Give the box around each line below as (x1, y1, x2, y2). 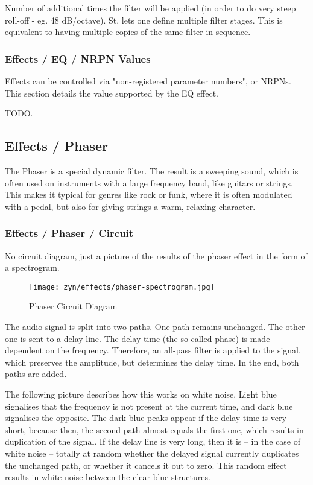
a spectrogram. (5, 261, 60, 274)
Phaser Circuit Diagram (29, 300, 118, 312)
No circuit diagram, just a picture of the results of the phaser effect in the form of (5, 249, 308, 262)
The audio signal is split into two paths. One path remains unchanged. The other (5, 320, 305, 333)
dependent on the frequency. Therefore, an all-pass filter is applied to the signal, (5, 344, 301, 357)
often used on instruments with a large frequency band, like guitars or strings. (5, 176, 293, 189)
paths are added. (5, 367, 67, 380)
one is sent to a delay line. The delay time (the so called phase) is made (5, 332, 270, 344)
